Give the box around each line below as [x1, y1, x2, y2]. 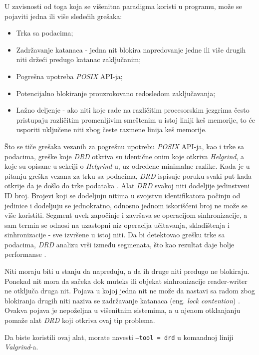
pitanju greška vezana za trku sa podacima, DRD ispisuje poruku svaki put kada [4, 170, 252, 181]
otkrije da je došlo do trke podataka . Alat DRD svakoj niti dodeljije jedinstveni [4, 180, 250, 191]
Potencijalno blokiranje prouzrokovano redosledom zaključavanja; [16, 88, 216, 98]
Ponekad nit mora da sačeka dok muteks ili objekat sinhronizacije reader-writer [4, 275, 248, 286]
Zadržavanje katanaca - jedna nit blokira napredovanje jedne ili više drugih [16, 44, 246, 55]
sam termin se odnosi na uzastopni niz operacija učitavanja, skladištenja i [4, 219, 230, 230]
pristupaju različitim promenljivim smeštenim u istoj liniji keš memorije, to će [16, 114, 255, 125]
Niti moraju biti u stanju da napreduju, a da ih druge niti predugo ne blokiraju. [4, 266, 250, 276]
